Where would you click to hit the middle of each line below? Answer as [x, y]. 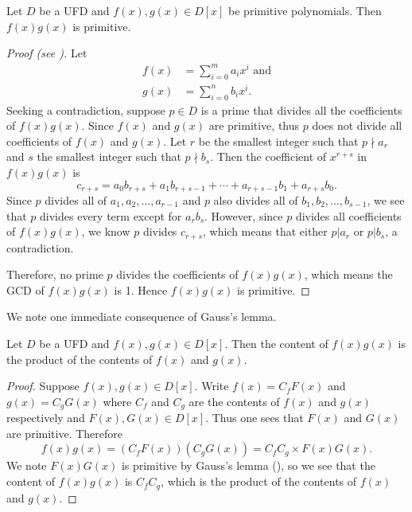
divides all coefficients [348, 215]
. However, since [244, 215]
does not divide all [357, 125]
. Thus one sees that [255, 418]
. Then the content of [276, 344]
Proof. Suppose [43, 386]
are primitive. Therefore [64, 433]
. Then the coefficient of [268, 156]
